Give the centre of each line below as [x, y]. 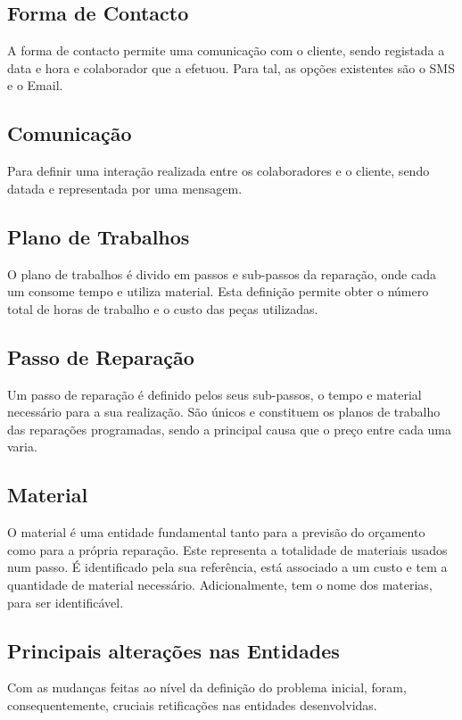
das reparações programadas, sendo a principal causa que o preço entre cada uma [230, 429]
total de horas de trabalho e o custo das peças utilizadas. [163, 308]
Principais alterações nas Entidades [173, 650]
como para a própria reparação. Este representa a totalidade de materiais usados [227, 549]
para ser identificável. [66, 602]
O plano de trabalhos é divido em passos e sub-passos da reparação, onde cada [222, 273]
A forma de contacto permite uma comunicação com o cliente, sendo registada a [226, 50]
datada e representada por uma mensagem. [125, 188]
